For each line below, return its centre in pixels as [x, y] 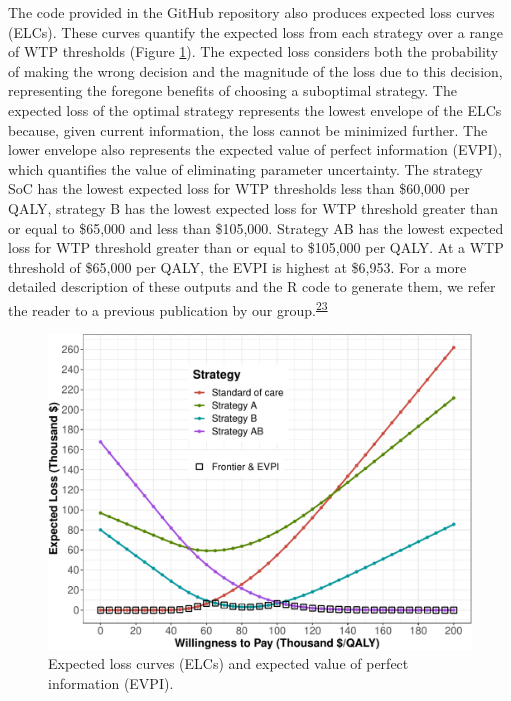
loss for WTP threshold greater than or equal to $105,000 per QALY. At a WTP [256, 247]
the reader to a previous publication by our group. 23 [168, 308]
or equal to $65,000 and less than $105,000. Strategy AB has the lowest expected [256, 227]
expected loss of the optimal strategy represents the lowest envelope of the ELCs [255, 109]
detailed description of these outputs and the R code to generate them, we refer [252, 286]
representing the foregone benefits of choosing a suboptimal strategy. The [232, 90]
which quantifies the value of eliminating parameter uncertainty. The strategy [245, 168]
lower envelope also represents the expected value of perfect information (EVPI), [255, 149]
